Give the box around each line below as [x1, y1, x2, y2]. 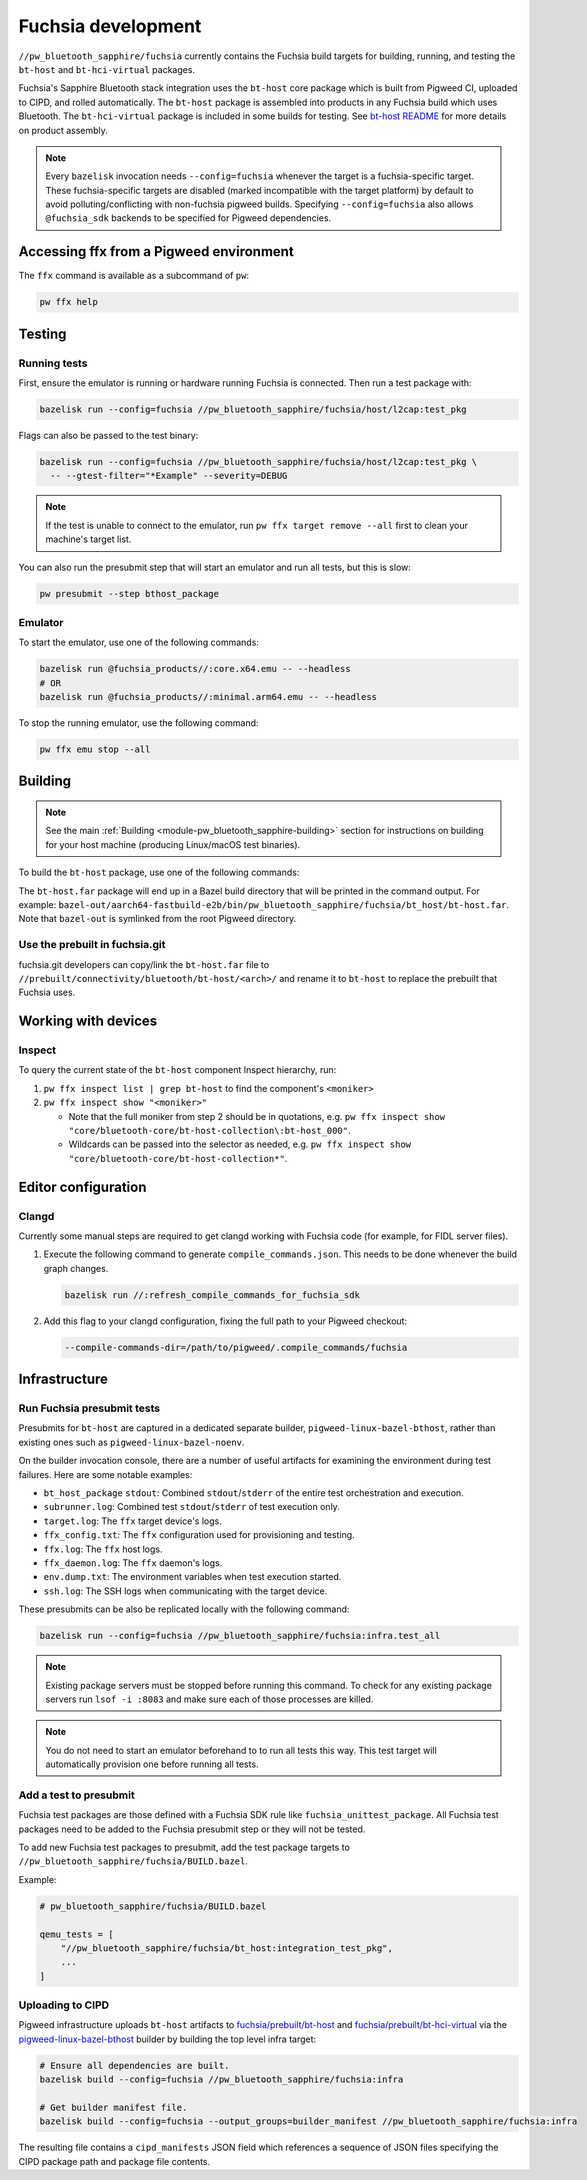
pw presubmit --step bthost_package [39, 588, 220, 599]
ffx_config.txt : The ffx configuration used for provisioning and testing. [43, 1529, 355, 1541]
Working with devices [18, 1013, 158, 1030]
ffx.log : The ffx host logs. [43, 1543, 164, 1555]
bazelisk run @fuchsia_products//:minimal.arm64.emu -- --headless [39, 691, 378, 703]
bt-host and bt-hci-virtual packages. [18, 63, 195, 75]
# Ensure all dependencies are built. [39, 2060, 230, 2071]
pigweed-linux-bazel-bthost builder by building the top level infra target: [18, 2033, 317, 2045]
